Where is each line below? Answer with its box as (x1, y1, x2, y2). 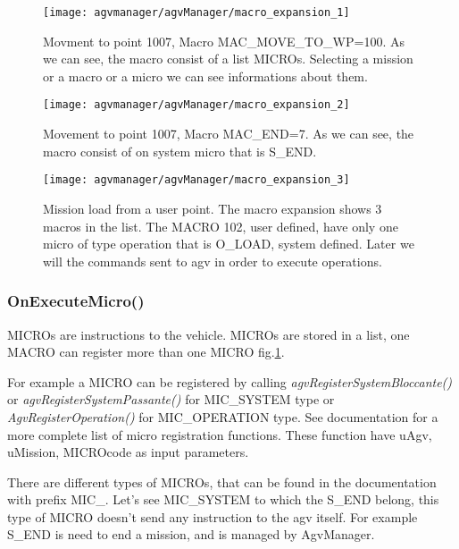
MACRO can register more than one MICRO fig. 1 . (7, 342, 285, 361)
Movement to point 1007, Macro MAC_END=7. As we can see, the (43, 124, 414, 143)
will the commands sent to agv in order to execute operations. (43, 251, 382, 270)
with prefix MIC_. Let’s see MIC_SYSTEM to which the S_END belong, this (7, 490, 439, 509)
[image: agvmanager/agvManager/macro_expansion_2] (43, 98, 350, 112)
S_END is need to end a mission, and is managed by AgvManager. (7, 525, 375, 544)
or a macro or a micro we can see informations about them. (43, 66, 368, 85)
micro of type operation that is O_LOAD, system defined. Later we (43, 234, 414, 253)
